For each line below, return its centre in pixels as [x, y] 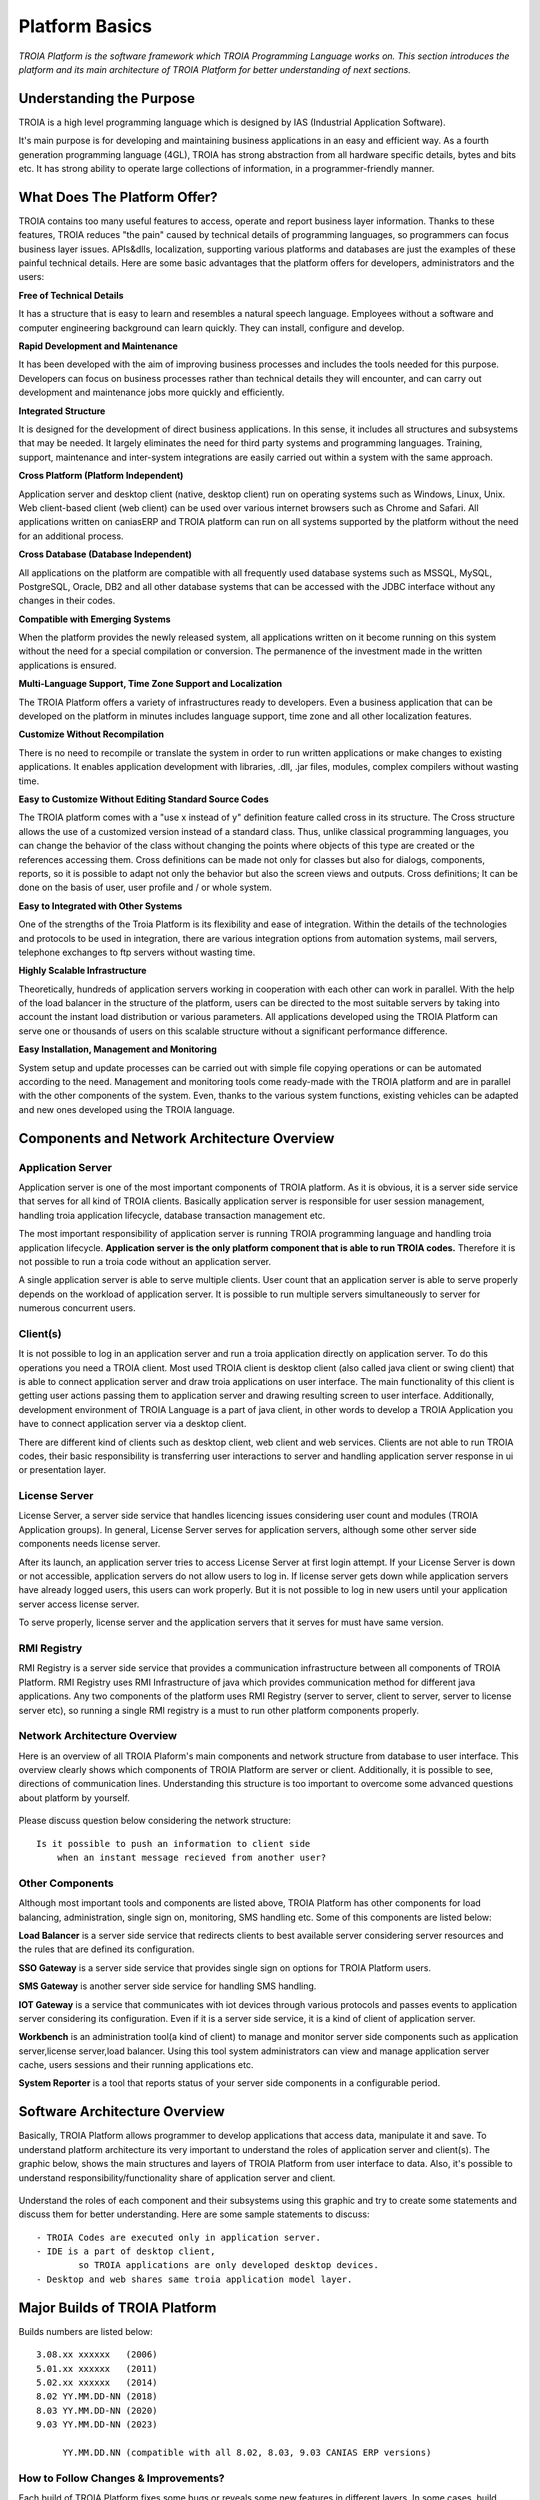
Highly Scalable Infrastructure [82, 971]
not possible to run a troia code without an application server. [145, 1261]
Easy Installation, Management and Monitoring [117, 1049]
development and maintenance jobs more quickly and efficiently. [151, 392]
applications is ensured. [67, 665]
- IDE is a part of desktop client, [126, 2251]
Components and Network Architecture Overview [176, 1138]
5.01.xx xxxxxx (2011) [97, 2368]
